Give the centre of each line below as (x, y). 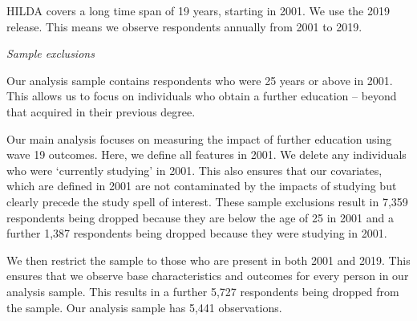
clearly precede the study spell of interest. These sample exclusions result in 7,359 (207, 201)
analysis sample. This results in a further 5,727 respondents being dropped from (203, 291)
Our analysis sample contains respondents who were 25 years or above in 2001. (200, 80)
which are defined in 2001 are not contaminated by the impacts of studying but (202, 186)
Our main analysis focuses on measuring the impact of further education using (199, 138)
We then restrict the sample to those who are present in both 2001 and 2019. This (208, 260)
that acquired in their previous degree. (101, 111)
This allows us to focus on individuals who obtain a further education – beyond (202, 96)
